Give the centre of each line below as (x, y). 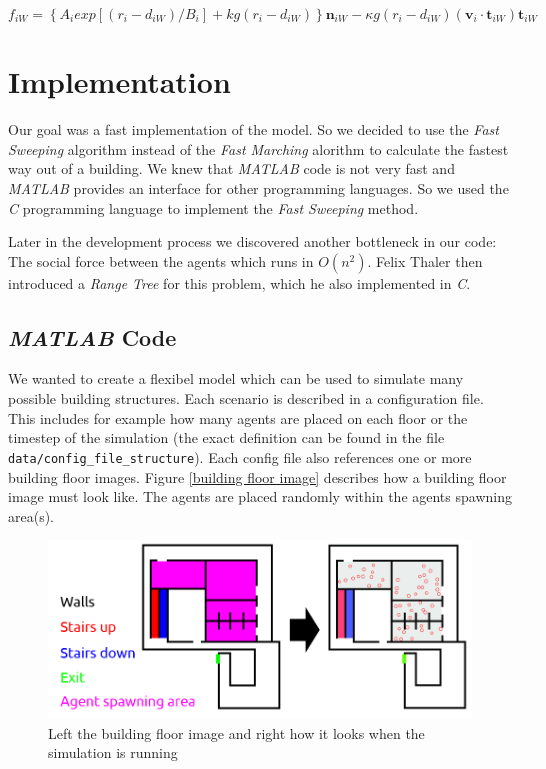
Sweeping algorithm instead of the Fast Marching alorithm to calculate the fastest (258, 148)
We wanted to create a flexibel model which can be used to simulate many (236, 378)
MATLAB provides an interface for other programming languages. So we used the (258, 187)
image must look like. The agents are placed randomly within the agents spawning (260, 496)
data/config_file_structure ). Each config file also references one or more (240, 456)
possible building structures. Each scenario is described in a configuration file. (246, 398)
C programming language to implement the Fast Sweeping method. (213, 207)
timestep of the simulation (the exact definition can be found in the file (226, 437)
